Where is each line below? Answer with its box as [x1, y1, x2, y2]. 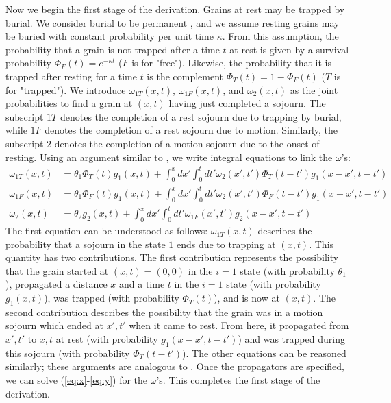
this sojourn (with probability [5, 345, 130, 360]
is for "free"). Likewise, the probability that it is [131, 56, 331, 70]
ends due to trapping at [176, 236, 276, 251]
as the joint [290, 82, 338, 97]
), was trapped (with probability [44, 291, 179, 305]
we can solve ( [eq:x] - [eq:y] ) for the [5, 373, 148, 387]
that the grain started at [5, 263, 109, 278]
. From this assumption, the [222, 29, 339, 43]
